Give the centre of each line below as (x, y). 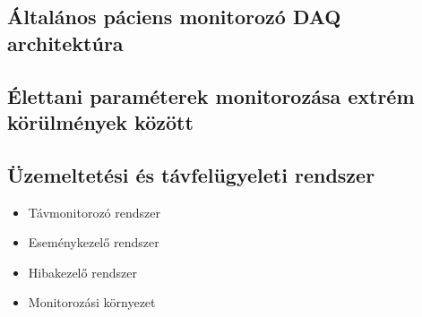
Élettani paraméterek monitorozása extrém (211, 95)
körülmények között (100, 121)
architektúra (65, 43)
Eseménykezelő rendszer (94, 242)
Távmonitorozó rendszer (94, 212)
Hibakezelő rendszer (82, 272)
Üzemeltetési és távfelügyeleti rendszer (191, 174)
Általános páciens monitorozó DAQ (174, 17)
